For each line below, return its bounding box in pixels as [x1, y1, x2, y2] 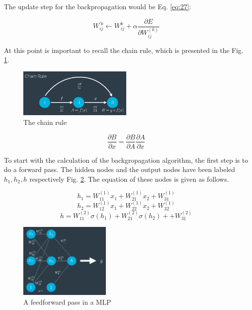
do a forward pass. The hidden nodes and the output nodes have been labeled [4, 164, 235, 174]
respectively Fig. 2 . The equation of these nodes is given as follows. [29, 173, 229, 184]
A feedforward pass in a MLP [23, 296, 111, 307]
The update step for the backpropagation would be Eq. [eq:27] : [4, 1, 191, 11]
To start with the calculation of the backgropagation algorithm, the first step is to [4, 155, 248, 165]
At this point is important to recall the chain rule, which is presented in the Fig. [4, 45, 243, 55]
